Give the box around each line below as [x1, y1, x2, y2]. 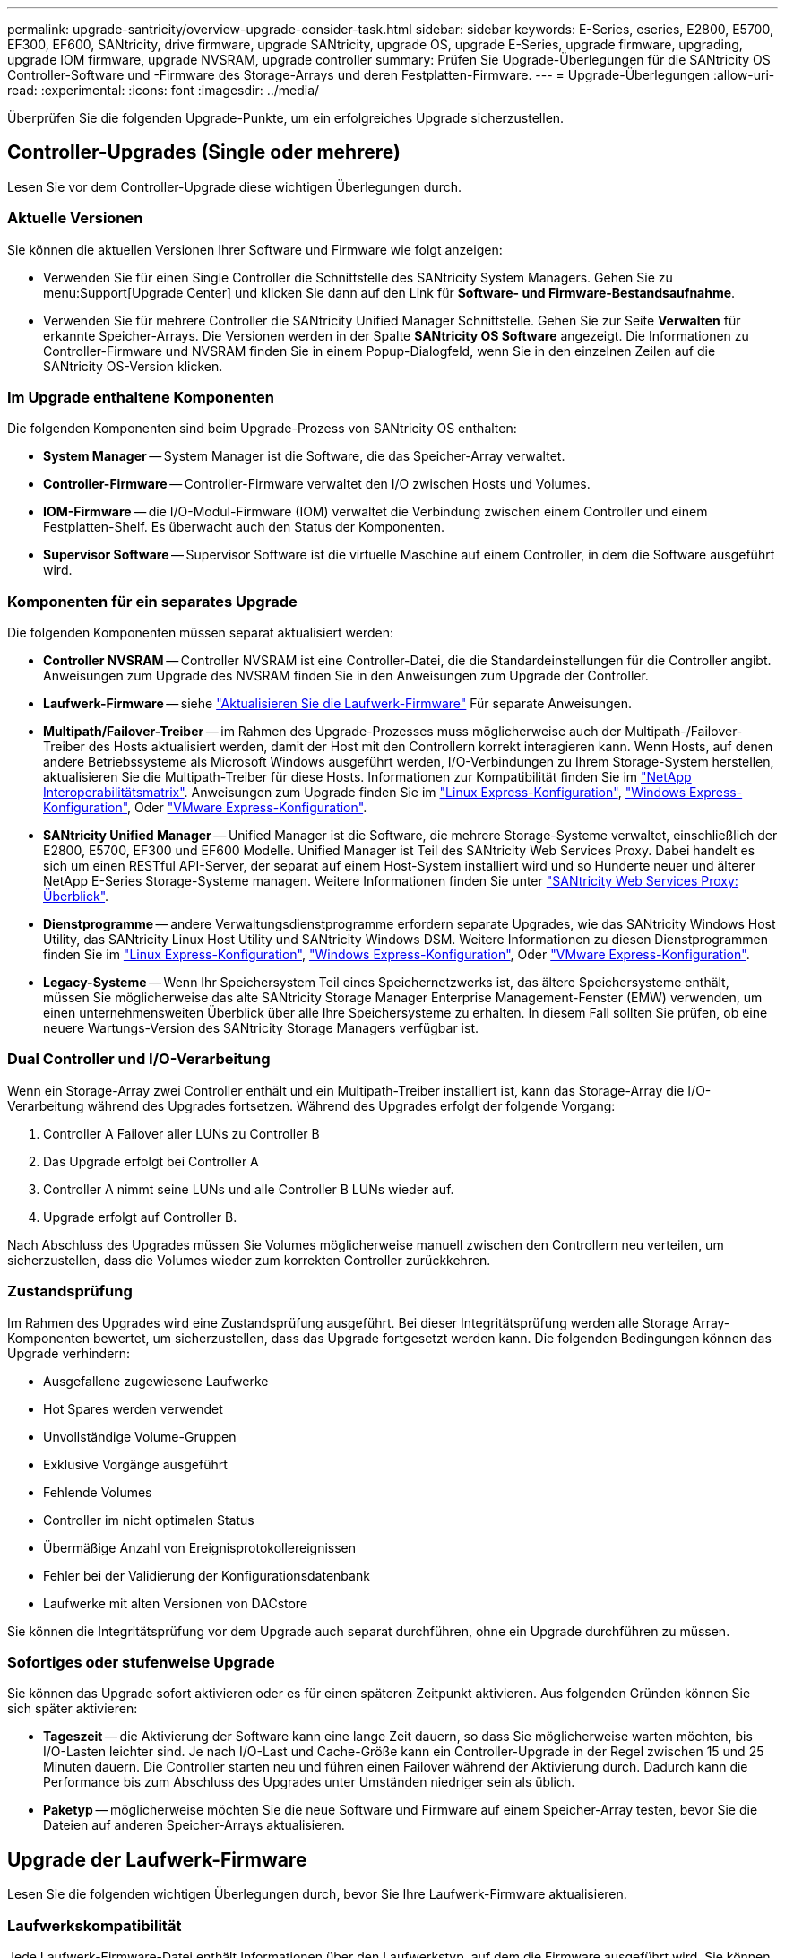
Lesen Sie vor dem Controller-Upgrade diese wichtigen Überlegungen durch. [7, 178, 462, 195]
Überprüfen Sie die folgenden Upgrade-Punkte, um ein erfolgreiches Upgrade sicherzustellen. [7, 110, 565, 126]
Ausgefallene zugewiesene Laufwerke [43, 1373, 269, 1389]
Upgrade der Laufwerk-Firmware [7, 1848, 307, 1871]
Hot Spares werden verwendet [43, 1400, 223, 1417]
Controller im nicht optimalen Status [43, 1512, 254, 1528]
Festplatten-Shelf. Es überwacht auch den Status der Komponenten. [43, 519, 444, 535]
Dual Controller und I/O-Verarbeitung [7, 1050, 271, 1069]
